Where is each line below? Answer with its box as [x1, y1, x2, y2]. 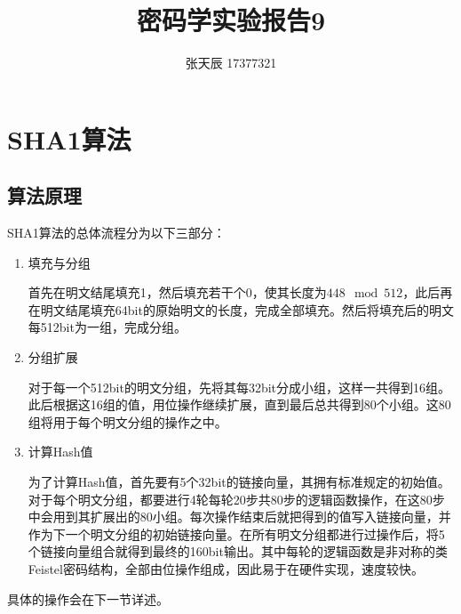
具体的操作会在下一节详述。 [7, 589, 169, 608]
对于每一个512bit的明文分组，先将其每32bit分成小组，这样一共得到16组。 [28, 377, 451, 396]
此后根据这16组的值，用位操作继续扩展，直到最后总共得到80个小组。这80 [28, 395, 451, 414]
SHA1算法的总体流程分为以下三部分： [7, 223, 226, 242]
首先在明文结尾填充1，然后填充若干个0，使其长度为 [28, 283, 327, 302]
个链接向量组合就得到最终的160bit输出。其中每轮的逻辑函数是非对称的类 [28, 542, 448, 561]
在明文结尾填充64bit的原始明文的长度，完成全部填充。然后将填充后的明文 [28, 300, 454, 319]
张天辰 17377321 [185, 53, 277, 72]
